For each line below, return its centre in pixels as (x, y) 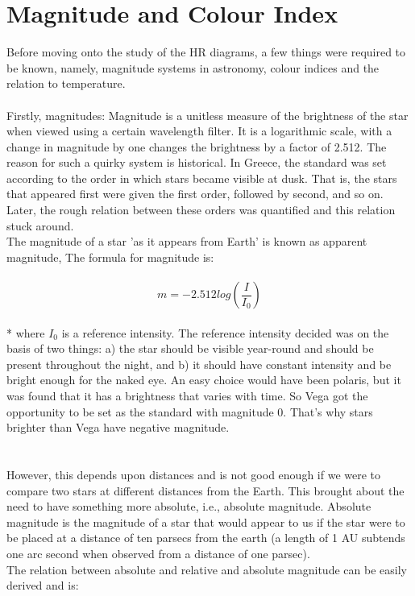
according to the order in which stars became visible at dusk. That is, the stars (202, 178)
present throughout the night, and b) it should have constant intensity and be (199, 364)
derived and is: (43, 585)
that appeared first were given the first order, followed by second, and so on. (195, 194)
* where (26, 332)
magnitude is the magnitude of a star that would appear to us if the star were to (206, 521)
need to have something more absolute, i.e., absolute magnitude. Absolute (189, 506)
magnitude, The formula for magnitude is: (110, 257)
